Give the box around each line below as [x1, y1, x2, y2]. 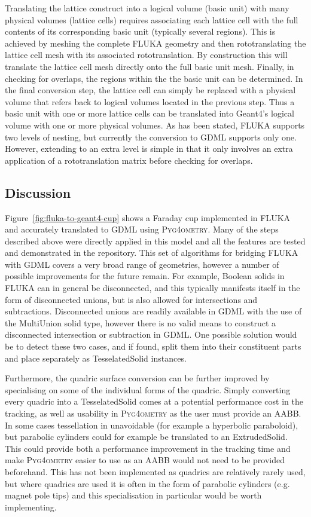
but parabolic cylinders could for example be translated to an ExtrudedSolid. [5, 430, 288, 443]
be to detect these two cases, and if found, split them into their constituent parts [5, 340, 301, 353]
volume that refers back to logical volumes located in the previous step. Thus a [5, 95, 295, 108]
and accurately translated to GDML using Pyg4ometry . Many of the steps [5, 223, 279, 235]
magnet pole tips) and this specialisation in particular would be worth [5, 489, 262, 501]
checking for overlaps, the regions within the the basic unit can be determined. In [5, 72, 303, 84]
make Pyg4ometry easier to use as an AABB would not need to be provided [5, 454, 285, 466]
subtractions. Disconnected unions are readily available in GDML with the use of [5, 305, 302, 317]
